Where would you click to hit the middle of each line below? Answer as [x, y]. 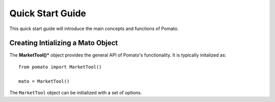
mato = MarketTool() [44, 81]
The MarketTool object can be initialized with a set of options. [76, 93]
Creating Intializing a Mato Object [64, 43]
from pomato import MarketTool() [60, 67]
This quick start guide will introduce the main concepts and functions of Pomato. [94, 29]
